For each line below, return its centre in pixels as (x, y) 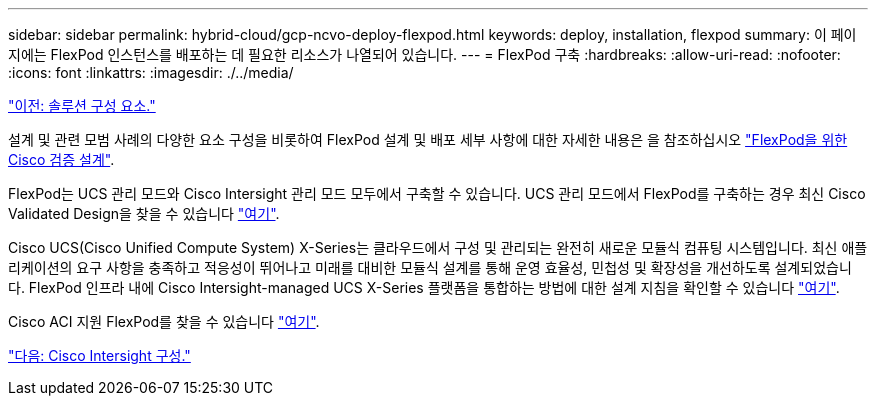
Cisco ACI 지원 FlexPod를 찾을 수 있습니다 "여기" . (164, 321)
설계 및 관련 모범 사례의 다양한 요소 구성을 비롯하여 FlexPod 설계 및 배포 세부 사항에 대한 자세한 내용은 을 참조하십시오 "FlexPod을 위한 (428, 139)
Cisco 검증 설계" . (61, 159)
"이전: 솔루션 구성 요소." (82, 105)
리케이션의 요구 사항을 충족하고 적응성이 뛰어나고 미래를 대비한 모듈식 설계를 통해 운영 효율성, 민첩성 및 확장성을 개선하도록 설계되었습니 (430, 267)
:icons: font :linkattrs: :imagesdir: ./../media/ (151, 72)
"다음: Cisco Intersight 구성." (99, 355)
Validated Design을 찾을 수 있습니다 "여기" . (144, 213)
